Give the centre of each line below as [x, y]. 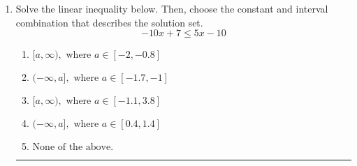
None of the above [72, 148]
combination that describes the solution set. [109, 22]
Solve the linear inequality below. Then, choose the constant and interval [172, 8]
